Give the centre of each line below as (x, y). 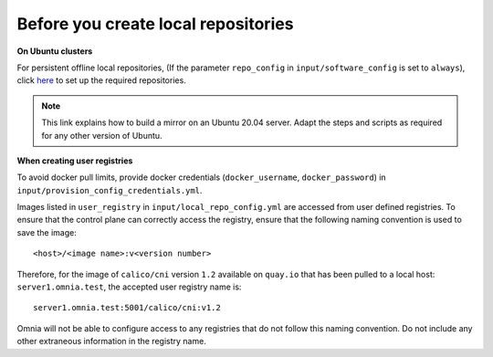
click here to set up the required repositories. (101, 80)
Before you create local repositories (155, 24)
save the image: (47, 232)
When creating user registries (75, 161)
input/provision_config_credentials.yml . (110, 190)
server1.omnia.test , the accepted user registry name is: (129, 287)
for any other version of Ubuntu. (102, 135)
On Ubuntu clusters (55, 51)
